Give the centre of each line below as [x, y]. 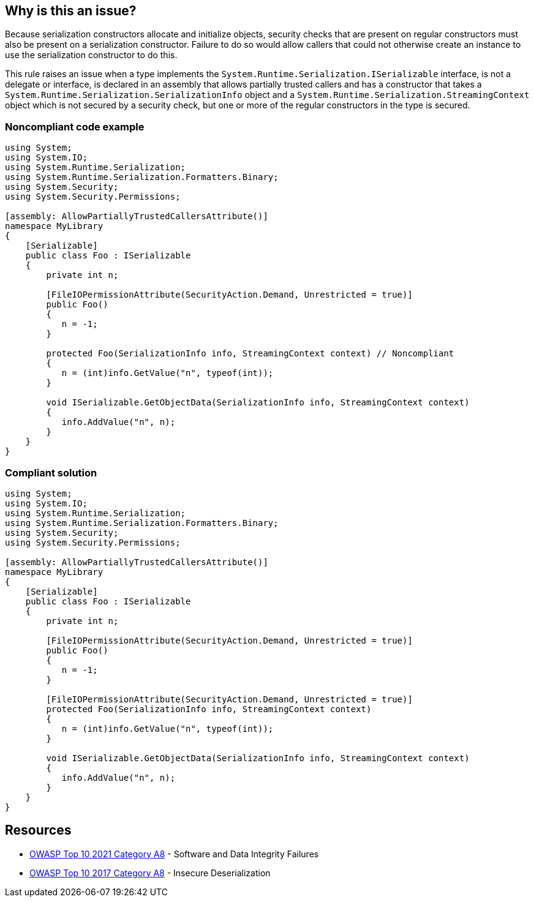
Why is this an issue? [71, 11]
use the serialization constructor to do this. [91, 55]
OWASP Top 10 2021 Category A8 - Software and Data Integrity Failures [174, 854]
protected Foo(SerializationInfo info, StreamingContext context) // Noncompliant [250, 354]
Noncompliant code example [75, 126]
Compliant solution [51, 472]
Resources [38, 830]
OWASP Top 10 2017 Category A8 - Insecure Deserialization [150, 873]
